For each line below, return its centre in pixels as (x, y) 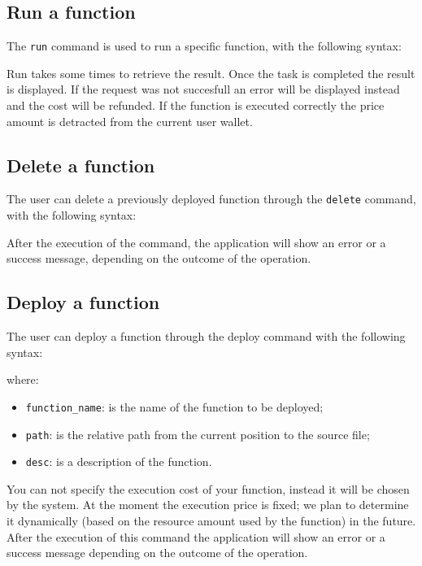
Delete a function (81, 165)
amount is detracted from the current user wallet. (130, 121)
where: (23, 379)
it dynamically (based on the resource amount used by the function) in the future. (211, 521)
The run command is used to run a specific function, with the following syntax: (204, 46)
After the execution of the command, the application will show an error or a (196, 242)
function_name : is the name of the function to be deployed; (174, 406)
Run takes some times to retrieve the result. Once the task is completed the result (211, 73)
